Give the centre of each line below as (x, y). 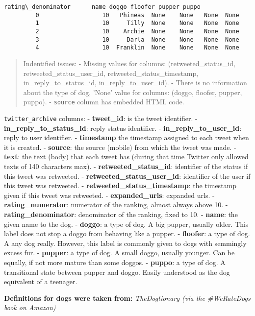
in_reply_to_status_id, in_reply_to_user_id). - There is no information (135, 83)
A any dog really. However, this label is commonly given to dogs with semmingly (125, 243)
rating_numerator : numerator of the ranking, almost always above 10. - (116, 205)
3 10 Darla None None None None (137, 39)
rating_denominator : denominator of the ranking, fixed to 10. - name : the (121, 214)
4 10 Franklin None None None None (137, 48)
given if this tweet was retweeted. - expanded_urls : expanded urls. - (109, 195)
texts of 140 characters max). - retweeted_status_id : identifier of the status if (126, 166)
